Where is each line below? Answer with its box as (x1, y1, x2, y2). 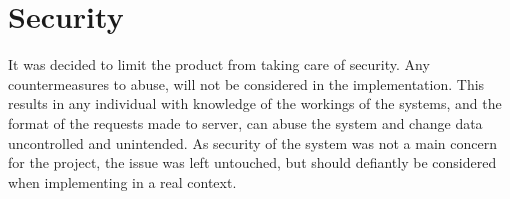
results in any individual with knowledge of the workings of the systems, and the (8, 93, 502, 114)
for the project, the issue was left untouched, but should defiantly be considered (8, 152, 497, 173)
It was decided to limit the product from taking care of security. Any (8, 54, 430, 75)
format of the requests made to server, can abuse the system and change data (8, 112, 483, 133)
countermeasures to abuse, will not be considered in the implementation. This (8, 73, 485, 94)
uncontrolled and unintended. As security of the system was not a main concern (8, 132, 497, 153)
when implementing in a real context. (8, 171, 237, 192)
